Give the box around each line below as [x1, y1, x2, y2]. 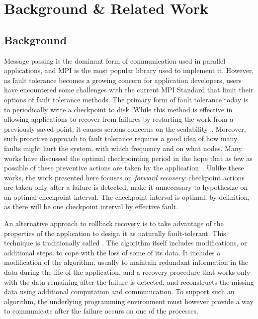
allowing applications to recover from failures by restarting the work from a [4, 114, 234, 124]
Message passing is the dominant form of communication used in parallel [4, 55, 226, 66]
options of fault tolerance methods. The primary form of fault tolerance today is [4, 94, 249, 104]
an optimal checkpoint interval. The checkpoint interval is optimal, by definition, [4, 191, 250, 202]
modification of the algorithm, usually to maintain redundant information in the [4, 257, 249, 267]
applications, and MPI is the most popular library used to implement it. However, [4, 65, 254, 76]
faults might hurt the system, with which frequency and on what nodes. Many [4, 143, 242, 153]
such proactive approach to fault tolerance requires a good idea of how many [4, 133, 238, 144]
